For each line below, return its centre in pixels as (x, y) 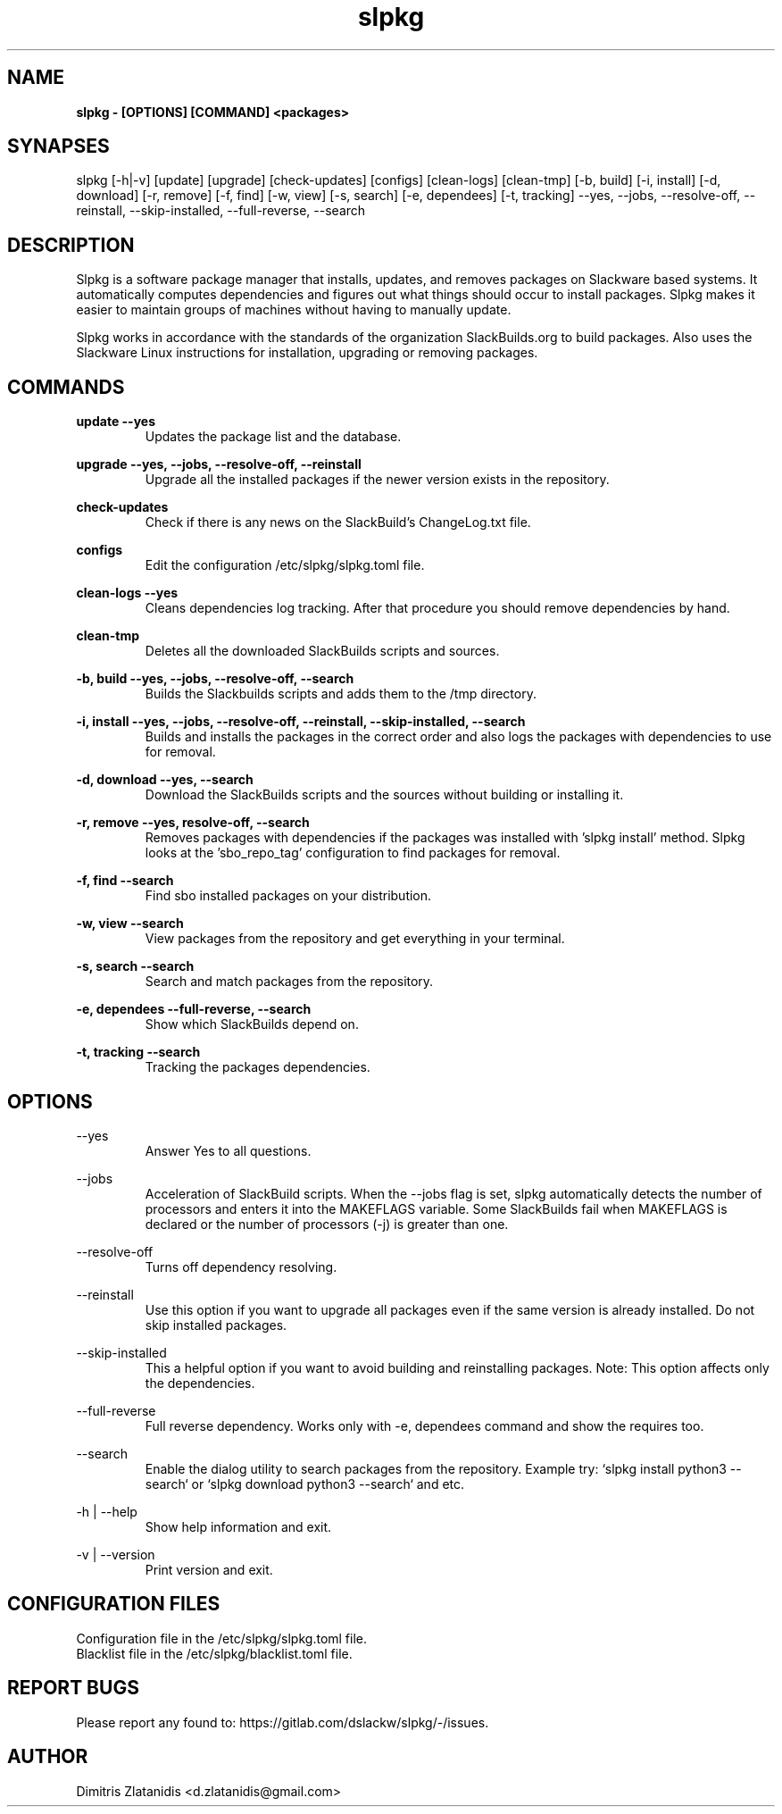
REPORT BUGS (73, 1688)
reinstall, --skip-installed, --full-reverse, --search (221, 211)
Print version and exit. (209, 1569)
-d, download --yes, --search (165, 780)
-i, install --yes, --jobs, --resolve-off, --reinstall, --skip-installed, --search (301, 722)
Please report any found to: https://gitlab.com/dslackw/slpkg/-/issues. (283, 1722)
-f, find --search (125, 881)
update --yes (116, 422)
